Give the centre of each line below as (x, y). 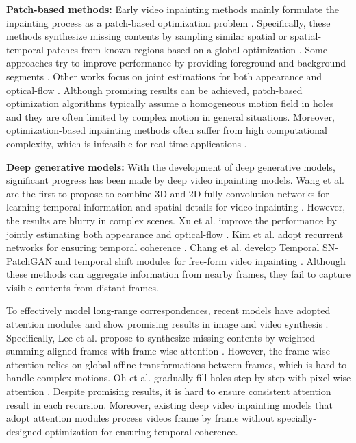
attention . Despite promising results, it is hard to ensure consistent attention (169, 391)
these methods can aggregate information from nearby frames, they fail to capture (178, 274)
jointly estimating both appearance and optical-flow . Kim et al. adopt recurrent (175, 234)
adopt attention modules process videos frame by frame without (140, 418)
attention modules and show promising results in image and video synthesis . (167, 324)
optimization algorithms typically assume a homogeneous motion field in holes (170, 103)
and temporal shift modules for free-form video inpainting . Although (200, 260)
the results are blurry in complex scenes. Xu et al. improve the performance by (171, 220)
